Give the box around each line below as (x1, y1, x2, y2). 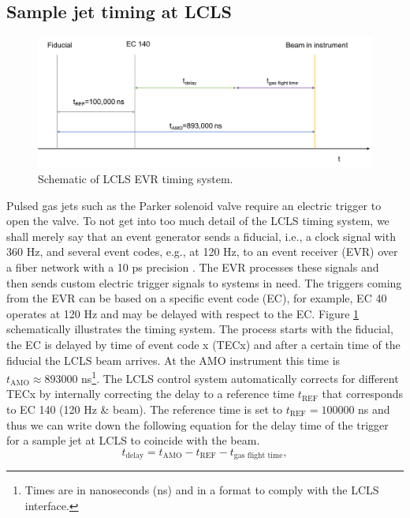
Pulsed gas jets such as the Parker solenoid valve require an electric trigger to (6, 197, 382, 213)
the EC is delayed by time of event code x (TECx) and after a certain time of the (6, 336, 401, 352)
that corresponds (322, 385, 404, 402)
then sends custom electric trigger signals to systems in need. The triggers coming (6, 274, 402, 291)
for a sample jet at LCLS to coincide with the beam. (6, 432, 260, 449)
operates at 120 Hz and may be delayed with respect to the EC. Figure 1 (6, 305, 360, 321)
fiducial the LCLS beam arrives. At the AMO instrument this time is (6, 351, 341, 368)
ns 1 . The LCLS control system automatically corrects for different (81, 368, 399, 386)
